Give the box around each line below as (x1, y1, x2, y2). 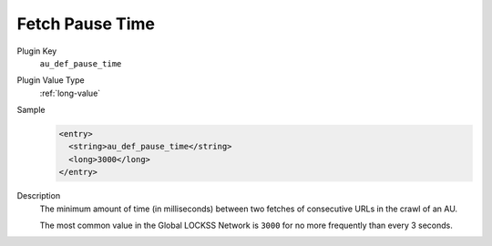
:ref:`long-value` (39, 87, 101, 98)
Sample (16, 105, 46, 116)
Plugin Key (16, 46, 57, 56)
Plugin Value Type (16, 75, 86, 86)
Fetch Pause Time (16, 14, 155, 34)
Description (16, 190, 61, 201)
